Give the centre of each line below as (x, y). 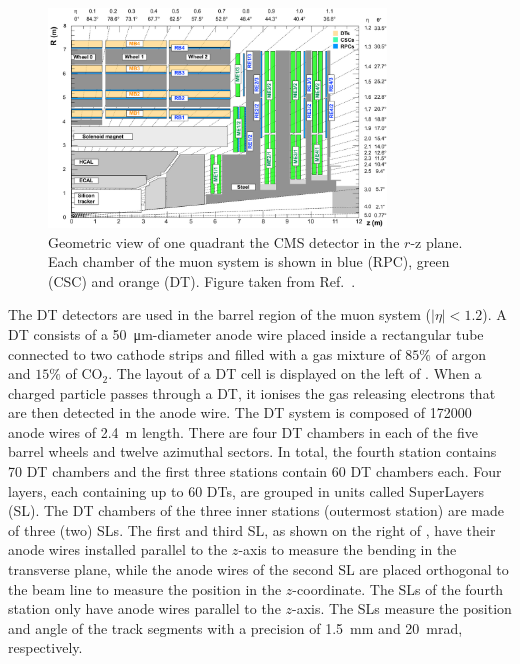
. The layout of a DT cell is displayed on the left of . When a (295, 373)
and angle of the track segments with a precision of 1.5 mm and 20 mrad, (235, 627)
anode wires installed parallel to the (118, 549)
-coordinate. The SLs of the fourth (398, 588)
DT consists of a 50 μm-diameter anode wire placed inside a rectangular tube (246, 333)
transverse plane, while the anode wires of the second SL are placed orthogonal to (258, 569)
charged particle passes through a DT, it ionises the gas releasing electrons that (252, 392)
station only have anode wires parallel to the (144, 608)
